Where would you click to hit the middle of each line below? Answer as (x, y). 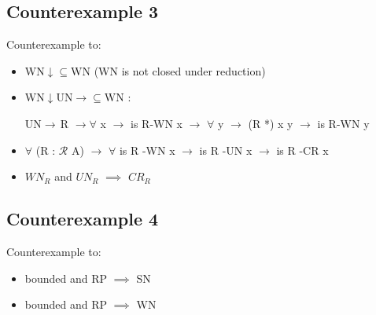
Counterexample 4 (83, 219)
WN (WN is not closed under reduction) (168, 70)
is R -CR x (302, 150)
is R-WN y (343, 123)
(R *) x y (271, 123)
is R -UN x (226, 150)
